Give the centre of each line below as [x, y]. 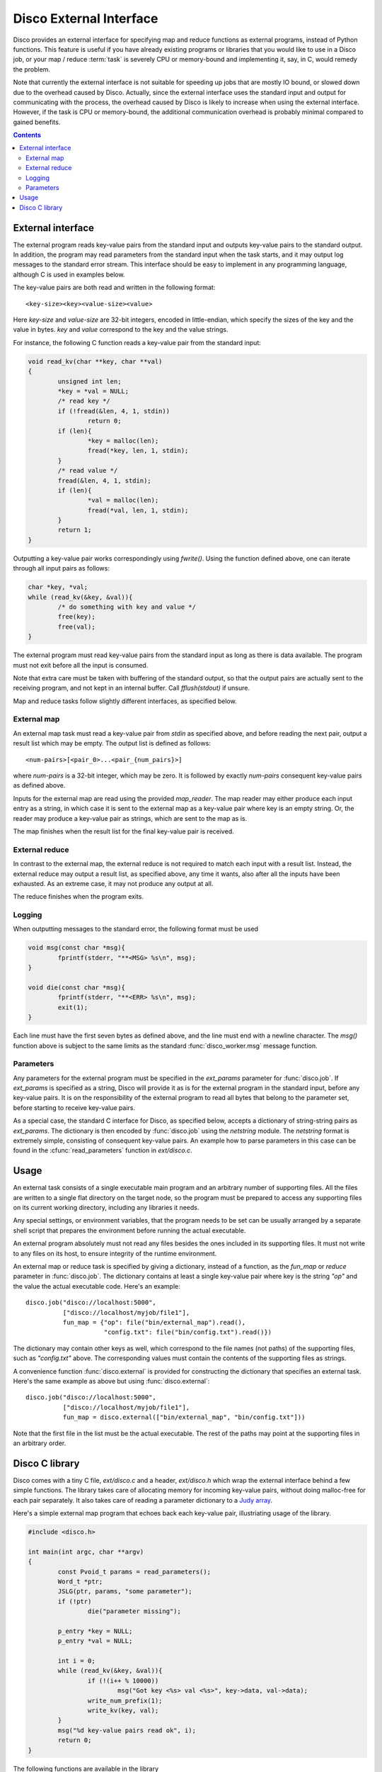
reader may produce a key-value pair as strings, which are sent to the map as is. [130, 818]
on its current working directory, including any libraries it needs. [106, 1208]
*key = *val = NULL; [93, 391]
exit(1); [73, 1007]
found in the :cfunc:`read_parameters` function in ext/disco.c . [103, 1150]
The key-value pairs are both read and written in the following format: [114, 288]
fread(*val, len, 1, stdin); [138, 510]
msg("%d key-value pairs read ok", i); [127, 1730]
